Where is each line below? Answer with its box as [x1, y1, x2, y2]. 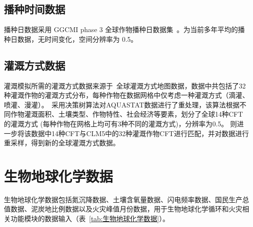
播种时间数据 [4, 1, 65, 17]
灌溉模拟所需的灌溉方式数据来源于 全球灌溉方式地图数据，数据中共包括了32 [4, 80, 246, 90]
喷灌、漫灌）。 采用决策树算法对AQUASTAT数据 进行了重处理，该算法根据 [4, 99, 240, 109]
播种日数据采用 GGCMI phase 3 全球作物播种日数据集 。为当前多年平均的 [4, 24, 238, 35]
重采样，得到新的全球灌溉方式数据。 [4, 138, 120, 148]
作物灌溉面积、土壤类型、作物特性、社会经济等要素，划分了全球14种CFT [10, 109, 243, 119]
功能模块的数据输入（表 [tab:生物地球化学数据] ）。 [10, 213, 169, 224]
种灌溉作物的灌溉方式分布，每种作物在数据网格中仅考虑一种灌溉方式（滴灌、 [4, 90, 249, 100]
